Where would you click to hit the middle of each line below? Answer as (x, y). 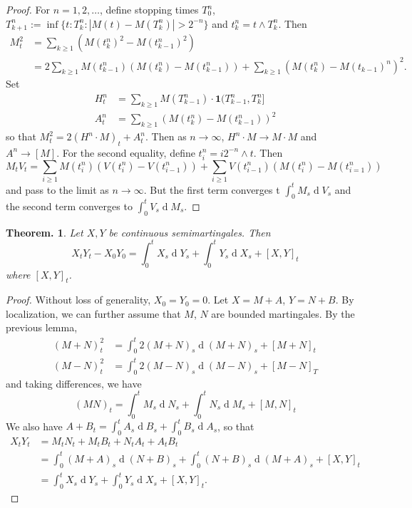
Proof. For (28, 9)
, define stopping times (149, 9)
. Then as (166, 136)
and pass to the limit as (57, 189)
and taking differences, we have (74, 383)
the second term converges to (69, 206)
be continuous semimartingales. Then (190, 232)
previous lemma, (42, 327)
